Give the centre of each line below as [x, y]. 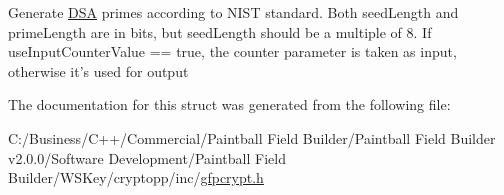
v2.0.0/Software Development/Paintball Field [147, 157]
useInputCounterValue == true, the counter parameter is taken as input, [232, 51]
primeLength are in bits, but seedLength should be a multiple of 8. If [220, 31]
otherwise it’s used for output [98, 70]
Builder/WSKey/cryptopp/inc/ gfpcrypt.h [136, 177]
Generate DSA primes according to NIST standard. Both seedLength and [233, 12]
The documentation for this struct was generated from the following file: [229, 104]
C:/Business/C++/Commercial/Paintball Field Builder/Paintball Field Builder [252, 137]
